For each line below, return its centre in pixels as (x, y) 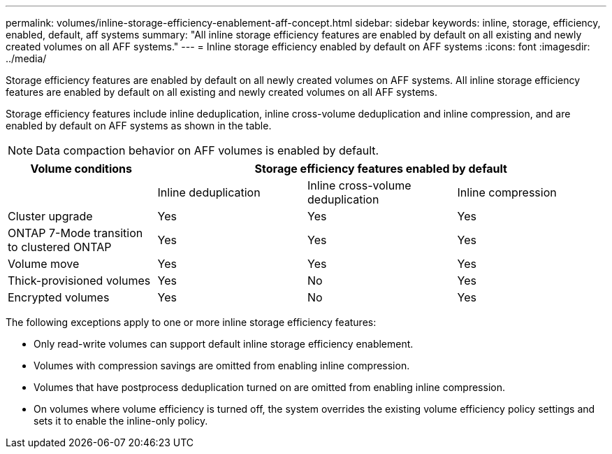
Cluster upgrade (50, 216)
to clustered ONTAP (60, 247)
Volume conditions (81, 169)
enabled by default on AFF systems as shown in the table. (139, 126)
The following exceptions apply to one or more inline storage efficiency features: (191, 322)
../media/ (26, 58)
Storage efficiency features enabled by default (381, 169)
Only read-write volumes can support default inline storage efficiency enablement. (224, 344)
